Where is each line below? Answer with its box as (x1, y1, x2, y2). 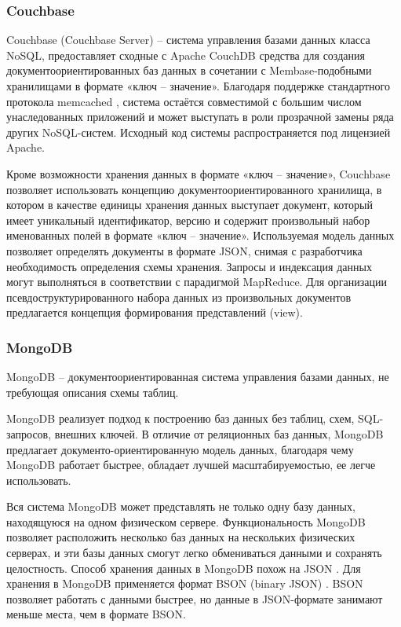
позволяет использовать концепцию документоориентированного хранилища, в (6, 181, 382, 197)
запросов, (6, 425, 52, 442)
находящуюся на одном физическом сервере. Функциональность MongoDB (6, 513, 366, 530)
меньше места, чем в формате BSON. (6, 606, 186, 622)
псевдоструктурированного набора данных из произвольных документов (6, 288, 352, 305)
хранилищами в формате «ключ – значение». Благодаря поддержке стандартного (6, 78, 390, 93)
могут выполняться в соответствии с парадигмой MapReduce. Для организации (6, 273, 387, 290)
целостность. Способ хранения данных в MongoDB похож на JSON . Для (6, 559, 361, 576)
